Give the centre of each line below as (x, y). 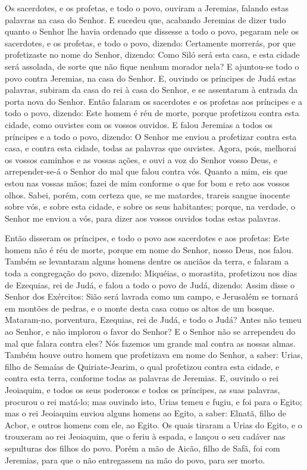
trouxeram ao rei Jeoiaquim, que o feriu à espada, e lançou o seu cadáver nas (145, 436)
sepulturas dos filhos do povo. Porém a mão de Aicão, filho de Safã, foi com (142, 448)
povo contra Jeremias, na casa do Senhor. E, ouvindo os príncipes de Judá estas (151, 78)
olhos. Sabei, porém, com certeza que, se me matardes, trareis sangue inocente (148, 194)
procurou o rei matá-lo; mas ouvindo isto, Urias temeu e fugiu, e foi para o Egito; (153, 401)
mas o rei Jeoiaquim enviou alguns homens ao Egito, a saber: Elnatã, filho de (146, 413)
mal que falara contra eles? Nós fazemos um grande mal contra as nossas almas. (150, 343)
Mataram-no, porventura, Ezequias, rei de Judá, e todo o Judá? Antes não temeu (153, 320)
